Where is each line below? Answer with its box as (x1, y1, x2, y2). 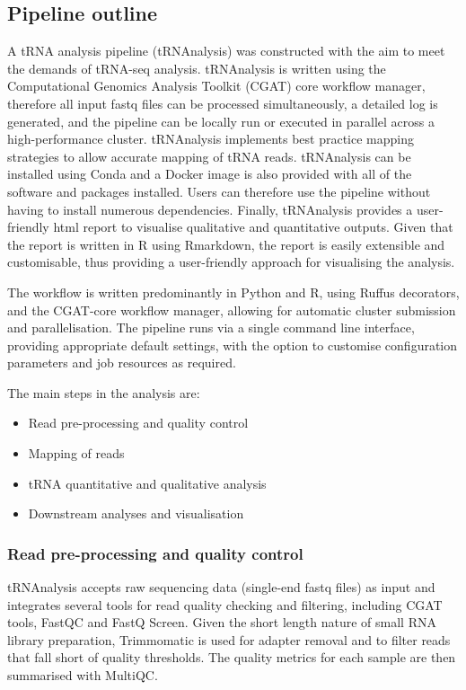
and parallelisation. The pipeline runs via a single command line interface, (7, 318, 415, 337)
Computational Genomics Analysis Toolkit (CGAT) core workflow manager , (7, 76, 426, 95)
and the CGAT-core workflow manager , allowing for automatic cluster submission (7, 300, 456, 319)
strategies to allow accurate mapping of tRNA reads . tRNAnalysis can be (7, 146, 411, 165)
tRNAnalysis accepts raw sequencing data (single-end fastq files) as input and (7, 578, 435, 597)
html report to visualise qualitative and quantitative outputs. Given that (53, 217, 453, 236)
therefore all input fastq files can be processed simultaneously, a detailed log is (7, 93, 438, 112)
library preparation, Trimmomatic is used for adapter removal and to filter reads (7, 630, 451, 649)
